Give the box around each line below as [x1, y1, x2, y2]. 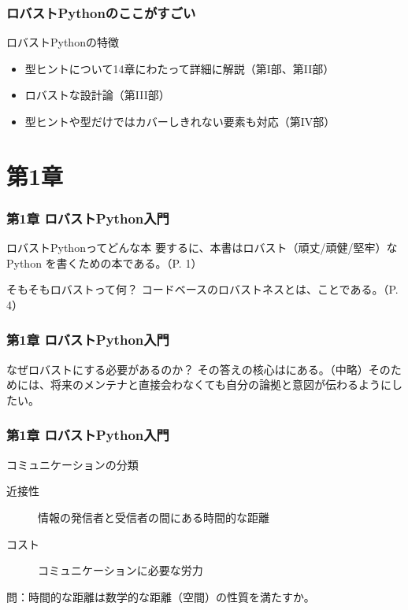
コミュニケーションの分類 [6, 456, 139, 472]
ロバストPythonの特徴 [6, 34, 119, 50]
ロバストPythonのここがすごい [6, 2, 196, 22]
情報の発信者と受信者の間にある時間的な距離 [38, 508, 269, 525]
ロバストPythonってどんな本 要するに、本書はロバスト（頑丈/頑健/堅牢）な [6, 239, 398, 256]
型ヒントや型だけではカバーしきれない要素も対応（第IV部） [24, 113, 336, 129]
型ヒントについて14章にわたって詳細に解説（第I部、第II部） [24, 60, 335, 76]
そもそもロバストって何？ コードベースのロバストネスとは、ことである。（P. [6, 281, 399, 298]
